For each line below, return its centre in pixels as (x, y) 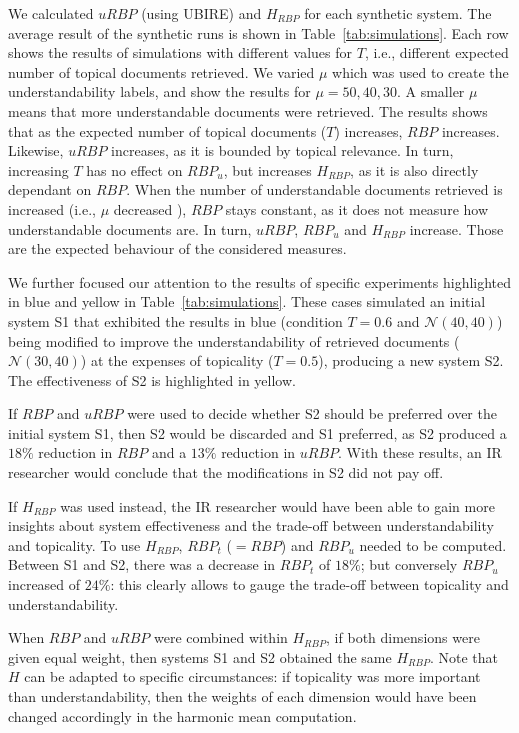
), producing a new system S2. (411, 360)
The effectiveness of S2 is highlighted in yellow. (152, 379)
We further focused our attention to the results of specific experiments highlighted (260, 281)
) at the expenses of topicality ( (177, 360)
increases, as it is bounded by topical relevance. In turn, (282, 150)
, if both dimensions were (403, 637)
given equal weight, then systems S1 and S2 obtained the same (200, 656)
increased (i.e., (52, 208)
